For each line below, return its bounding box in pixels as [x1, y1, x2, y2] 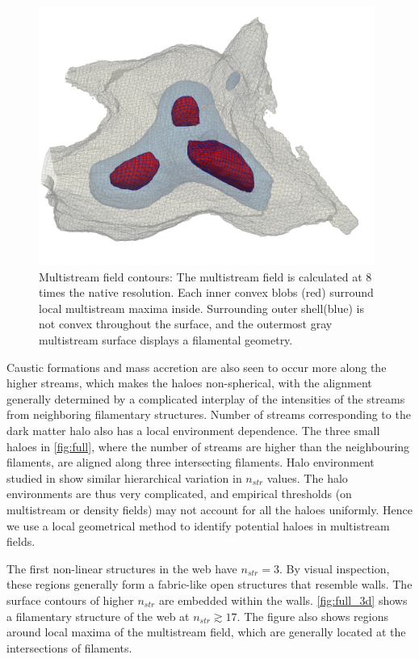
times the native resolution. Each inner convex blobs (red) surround [39, 284, 374, 301]
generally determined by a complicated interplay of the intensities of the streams [6, 390, 405, 407]
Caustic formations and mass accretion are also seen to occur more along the [6, 358, 387, 375]
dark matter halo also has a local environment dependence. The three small [6, 422, 380, 439]
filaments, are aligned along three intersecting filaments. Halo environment [6, 454, 375, 471]
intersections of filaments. [6, 639, 132, 656]
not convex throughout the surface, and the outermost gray [39, 315, 333, 332]
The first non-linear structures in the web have [6, 560, 237, 577]
